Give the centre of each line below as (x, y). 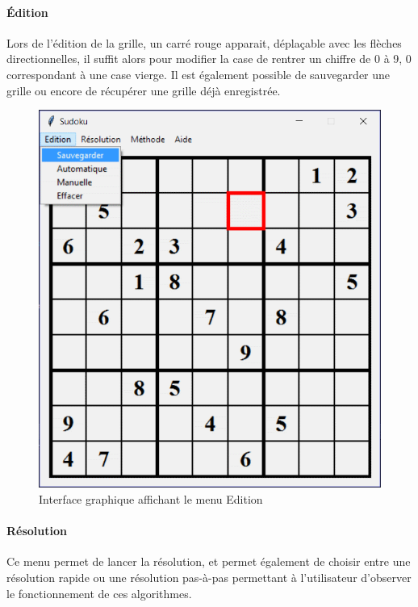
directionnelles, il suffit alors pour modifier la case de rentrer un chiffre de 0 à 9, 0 (209, 59)
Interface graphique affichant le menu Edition (151, 499)
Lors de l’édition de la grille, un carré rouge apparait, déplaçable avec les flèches (204, 42)
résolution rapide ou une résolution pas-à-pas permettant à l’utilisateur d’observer (209, 578)
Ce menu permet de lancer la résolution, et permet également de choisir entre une (209, 561)
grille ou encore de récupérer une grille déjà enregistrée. (144, 90)
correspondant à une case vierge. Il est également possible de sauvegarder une (199, 74)
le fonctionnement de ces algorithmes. (99, 593)
